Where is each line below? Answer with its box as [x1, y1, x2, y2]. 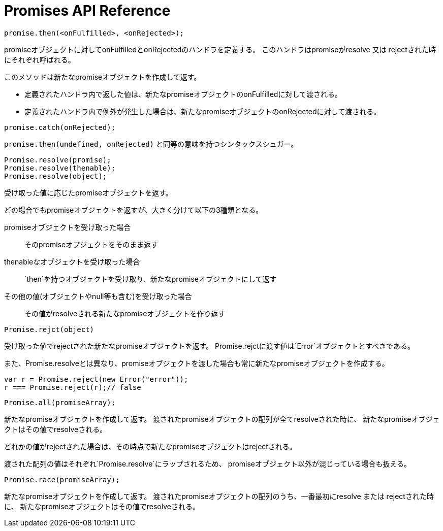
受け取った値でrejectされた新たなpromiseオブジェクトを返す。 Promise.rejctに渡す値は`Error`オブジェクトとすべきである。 [4, 341, 415, 350]
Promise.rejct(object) [4, 325, 94, 334]
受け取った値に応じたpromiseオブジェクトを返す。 [4, 188, 173, 197]
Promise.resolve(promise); [4, 155, 111, 164]
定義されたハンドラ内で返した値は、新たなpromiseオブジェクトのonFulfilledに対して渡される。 [24, 89, 342, 98]
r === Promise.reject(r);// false [4, 383, 141, 391]
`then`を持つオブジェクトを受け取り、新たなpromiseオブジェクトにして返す [24, 274, 277, 283]
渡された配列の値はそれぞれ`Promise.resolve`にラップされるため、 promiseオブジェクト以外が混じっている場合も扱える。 [4, 459, 411, 468]
